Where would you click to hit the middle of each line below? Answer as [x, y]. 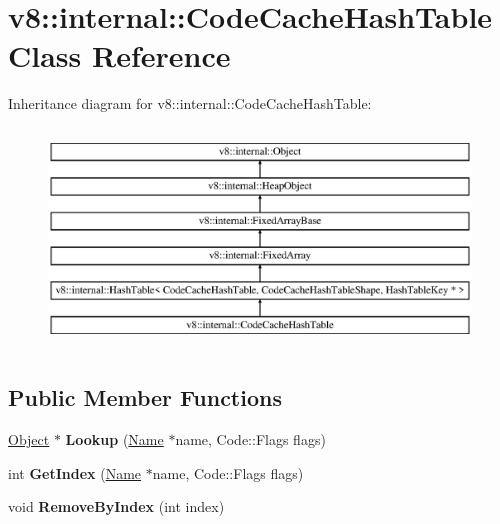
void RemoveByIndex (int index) [116, 506]
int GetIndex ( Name [75, 472]
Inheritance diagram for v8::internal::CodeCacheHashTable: [190, 103]
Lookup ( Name [114, 438]
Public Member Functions [145, 397]
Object [29, 438]
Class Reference [119, 55]
